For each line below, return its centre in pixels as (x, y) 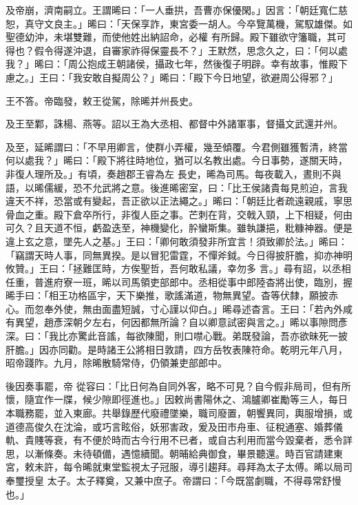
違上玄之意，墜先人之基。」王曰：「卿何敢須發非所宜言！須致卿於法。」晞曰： (177, 241)
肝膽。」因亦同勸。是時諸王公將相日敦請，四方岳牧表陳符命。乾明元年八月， (177, 349)
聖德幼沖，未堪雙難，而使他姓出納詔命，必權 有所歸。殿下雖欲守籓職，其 (171, 37)
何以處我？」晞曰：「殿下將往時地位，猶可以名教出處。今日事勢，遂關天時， (177, 160)
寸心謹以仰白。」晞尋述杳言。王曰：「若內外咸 (251, 308)
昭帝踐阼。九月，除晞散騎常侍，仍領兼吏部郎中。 (116, 363)
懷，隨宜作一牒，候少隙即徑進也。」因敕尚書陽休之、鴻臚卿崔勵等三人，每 (172, 399)
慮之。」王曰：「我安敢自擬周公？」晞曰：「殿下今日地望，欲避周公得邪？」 (172, 77)
